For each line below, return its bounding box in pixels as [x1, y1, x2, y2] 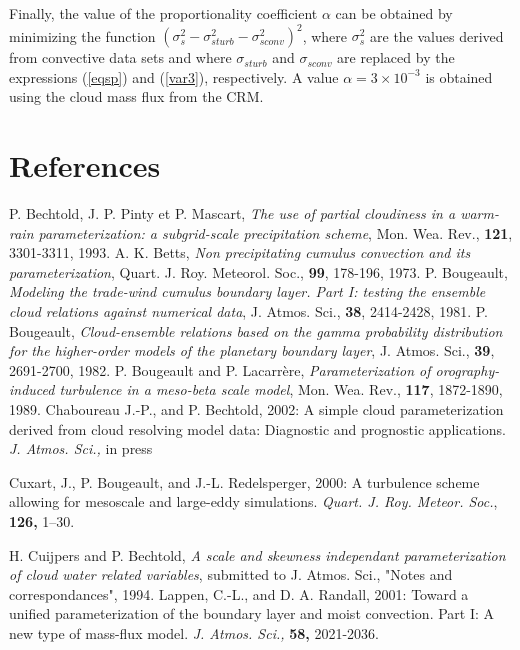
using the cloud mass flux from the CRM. [9, 86, 264, 107]
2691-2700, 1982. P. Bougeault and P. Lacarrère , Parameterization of [9, 359, 431, 380]
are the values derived [370, 25, 504, 46]
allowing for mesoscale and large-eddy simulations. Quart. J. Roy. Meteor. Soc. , [9, 491, 498, 512]
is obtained [425, 66, 493, 87]
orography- [435, 359, 500, 380]
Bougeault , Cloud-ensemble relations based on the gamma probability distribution [9, 320, 503, 341]
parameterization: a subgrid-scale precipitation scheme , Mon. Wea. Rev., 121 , [38, 222, 513, 243]
